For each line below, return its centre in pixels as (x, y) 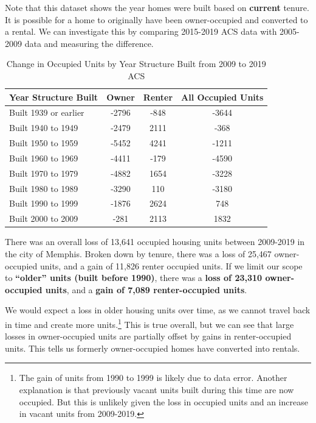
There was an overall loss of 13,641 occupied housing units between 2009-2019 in (155, 242)
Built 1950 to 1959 (44, 143)
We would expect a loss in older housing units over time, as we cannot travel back (158, 310)
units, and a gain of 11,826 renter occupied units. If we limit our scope (171, 265)
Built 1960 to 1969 (44, 158)
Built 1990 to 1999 (44, 203)
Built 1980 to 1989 (44, 188)
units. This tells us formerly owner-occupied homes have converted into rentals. (153, 348)
